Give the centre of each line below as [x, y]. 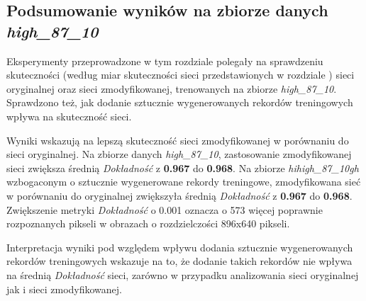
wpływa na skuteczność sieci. [69, 116]
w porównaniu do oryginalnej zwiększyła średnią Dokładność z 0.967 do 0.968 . [179, 195]
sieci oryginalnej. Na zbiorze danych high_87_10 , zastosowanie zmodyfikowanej [179, 154]
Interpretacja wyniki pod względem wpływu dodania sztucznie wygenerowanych [180, 247]
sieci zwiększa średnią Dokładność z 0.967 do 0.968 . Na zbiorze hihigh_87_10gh [183, 167]
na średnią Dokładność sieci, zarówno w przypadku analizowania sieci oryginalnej [183, 274]
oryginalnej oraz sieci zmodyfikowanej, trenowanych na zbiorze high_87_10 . [172, 88]
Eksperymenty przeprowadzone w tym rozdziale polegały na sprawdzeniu [165, 61]
